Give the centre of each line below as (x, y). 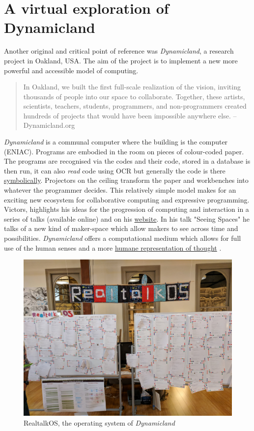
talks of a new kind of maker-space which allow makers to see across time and (121, 228)
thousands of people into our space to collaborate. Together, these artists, (134, 96)
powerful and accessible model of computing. (71, 70)
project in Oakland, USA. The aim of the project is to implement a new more (121, 60)
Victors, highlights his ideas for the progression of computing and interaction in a (127, 209)
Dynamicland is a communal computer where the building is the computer (116, 142)
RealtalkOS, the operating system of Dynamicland (99, 423)
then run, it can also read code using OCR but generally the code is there (115, 170)
